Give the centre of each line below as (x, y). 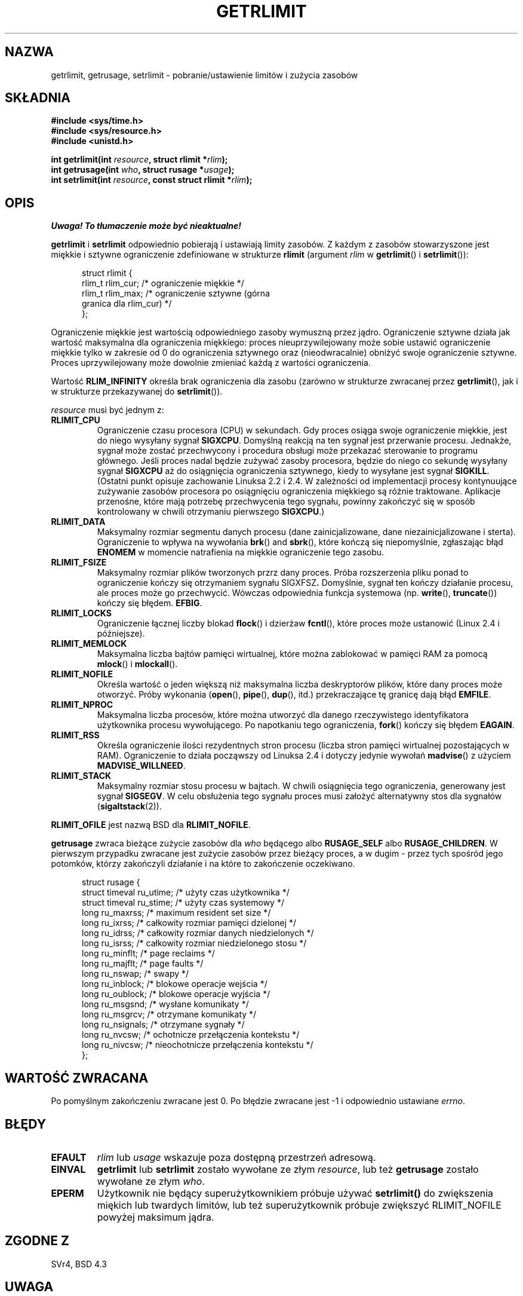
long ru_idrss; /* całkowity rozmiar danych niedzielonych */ (198, 933)
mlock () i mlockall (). (137, 664)
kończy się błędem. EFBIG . (150, 603)
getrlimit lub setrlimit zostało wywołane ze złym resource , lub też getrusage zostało (288, 1169)
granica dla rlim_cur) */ (127, 304)
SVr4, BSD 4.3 (79, 1264)
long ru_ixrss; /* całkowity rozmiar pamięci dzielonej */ (189, 923)
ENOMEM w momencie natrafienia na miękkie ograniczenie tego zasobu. (241, 552)
